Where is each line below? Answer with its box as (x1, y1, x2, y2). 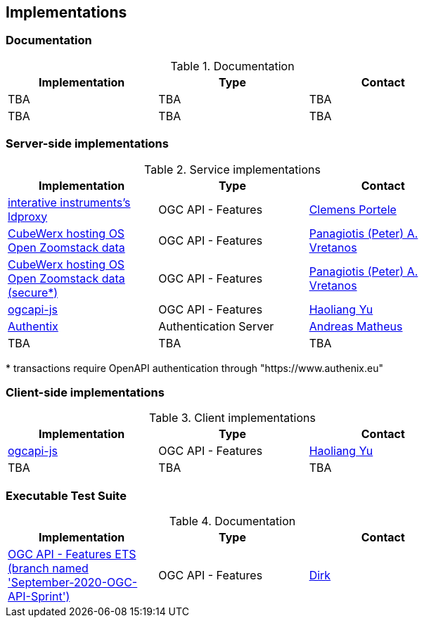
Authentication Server (158, 319, 274, 333)
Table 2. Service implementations (144, 162, 321, 176)
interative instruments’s (8, 195, 131, 210)
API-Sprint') (8, 589, 70, 604)
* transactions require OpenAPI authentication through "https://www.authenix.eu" (6, 361, 383, 374)
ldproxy (8, 209, 48, 224)
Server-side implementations (6, 136, 169, 151)
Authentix (8, 319, 58, 333)
